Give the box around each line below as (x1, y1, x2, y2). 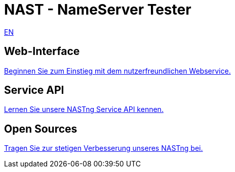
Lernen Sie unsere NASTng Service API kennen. (4, 105, 164, 114)
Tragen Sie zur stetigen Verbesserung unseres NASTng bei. (4, 144, 203, 153)
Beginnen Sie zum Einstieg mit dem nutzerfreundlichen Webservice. (4, 66, 231, 75)
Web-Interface (4, 45, 80, 58)
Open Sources (4, 122, 77, 135)
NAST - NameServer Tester (4, 1, 191, 18)
